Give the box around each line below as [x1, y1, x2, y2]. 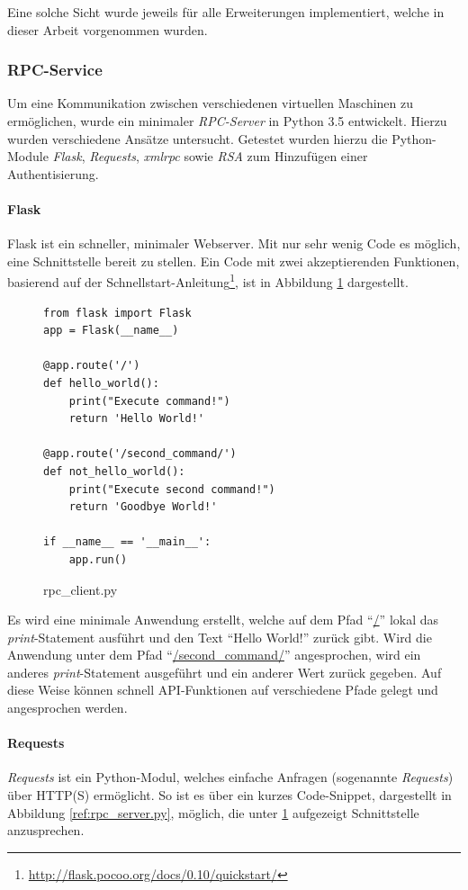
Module [7, 147, 49, 166]
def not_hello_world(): [43, 464, 185, 478]
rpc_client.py [43, 580, 118, 598]
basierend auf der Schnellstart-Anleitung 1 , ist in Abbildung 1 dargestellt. [7, 270, 409, 292]
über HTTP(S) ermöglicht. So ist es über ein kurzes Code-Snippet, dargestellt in [7, 786, 452, 805]
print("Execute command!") [68, 394, 230, 408]
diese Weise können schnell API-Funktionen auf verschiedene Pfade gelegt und [7, 680, 438, 699]
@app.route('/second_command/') [43, 447, 237, 461]
